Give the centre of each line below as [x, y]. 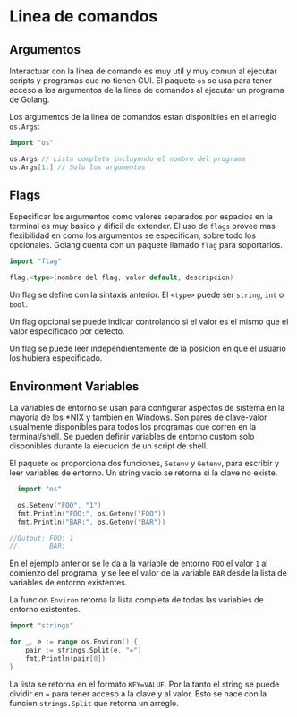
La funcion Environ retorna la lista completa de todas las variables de [136, 600]
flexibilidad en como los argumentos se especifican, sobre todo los [133, 235]
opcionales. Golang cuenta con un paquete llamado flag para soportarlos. [146, 245]
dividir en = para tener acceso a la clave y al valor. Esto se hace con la [138, 693]
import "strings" [42, 626]
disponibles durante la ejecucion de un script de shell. [109, 446]
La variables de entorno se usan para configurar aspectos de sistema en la [147, 408]
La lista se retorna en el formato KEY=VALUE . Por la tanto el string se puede [144, 684]
